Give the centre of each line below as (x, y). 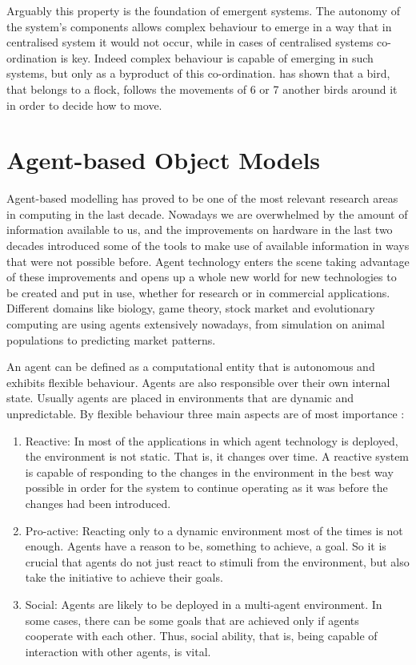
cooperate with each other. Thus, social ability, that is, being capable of (201, 636)
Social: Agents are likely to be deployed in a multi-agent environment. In (204, 604)
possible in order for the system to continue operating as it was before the (206, 488)
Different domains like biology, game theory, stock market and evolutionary (191, 308)
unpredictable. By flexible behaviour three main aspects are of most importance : (206, 413)
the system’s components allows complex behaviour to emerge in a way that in (199, 26)
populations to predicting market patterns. (111, 339)
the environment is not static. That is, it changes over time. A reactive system (217, 456)
